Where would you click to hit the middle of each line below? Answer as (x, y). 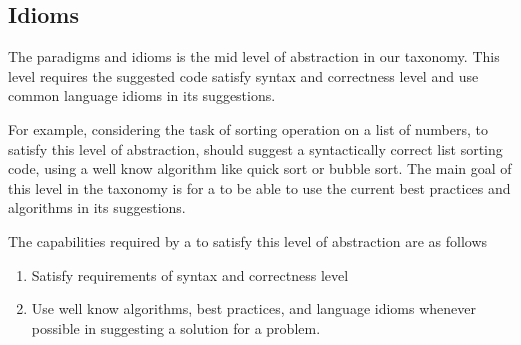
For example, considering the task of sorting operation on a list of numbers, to (248, 128)
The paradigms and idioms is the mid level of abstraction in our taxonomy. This (254, 56)
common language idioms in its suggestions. (142, 95)
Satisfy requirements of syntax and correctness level (190, 274)
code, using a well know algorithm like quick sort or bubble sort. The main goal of (260, 168)
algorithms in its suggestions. (97, 207)
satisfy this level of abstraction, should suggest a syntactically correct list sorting (255, 148)
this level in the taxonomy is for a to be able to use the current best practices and (259, 187)
